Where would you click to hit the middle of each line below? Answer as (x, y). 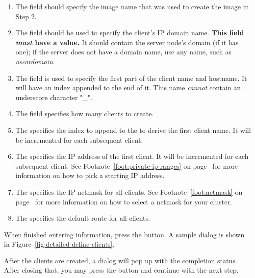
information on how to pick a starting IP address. (90, 175)
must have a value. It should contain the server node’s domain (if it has (127, 42)
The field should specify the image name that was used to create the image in (132, 6)
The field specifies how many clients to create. (85, 114)
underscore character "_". (54, 97)
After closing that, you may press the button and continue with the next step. (121, 270)
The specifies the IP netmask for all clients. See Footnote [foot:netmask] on (129, 191)
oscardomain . (35, 61)
